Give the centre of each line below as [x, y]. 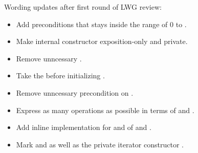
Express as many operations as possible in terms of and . [105, 110]
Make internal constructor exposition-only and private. [102, 41]
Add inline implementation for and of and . [84, 127]
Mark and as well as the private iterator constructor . [100, 144]
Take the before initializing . [60, 75]
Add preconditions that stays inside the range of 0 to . [101, 24]
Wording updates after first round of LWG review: [83, 7]
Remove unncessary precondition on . [75, 92]
